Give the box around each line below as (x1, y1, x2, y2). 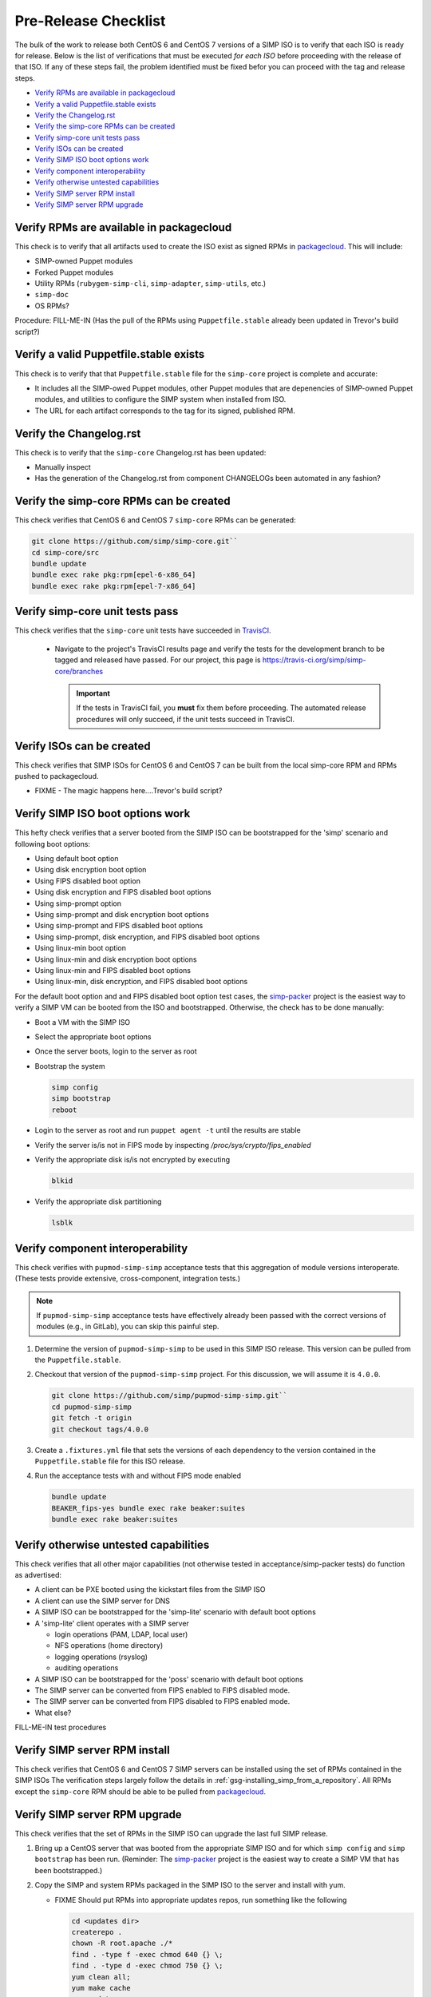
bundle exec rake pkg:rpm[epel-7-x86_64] (31, 582, 196, 590)
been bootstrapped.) (34, 1865, 103, 1875)
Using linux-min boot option (34, 943, 127, 953)
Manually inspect (34, 463, 91, 472)
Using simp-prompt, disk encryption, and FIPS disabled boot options (34, 931, 260, 942)
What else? (34, 1708, 72, 1717)
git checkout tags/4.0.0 (51, 1424, 149, 1434)
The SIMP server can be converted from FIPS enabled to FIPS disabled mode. (34, 1685, 291, 1695)
